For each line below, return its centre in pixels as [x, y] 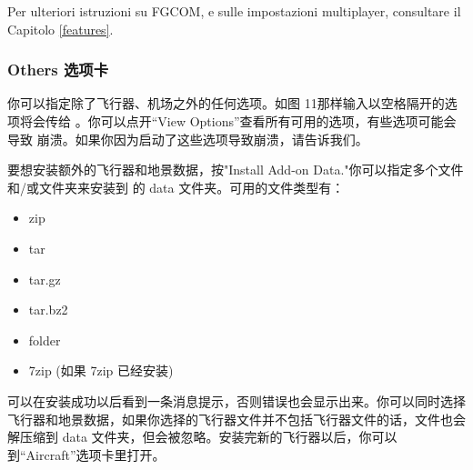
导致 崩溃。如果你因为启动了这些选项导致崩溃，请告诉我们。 [188, 139]
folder [45, 340]
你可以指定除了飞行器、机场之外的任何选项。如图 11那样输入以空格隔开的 [226, 103]
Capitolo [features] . [60, 29]
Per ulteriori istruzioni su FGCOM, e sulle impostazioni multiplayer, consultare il [234, 11]
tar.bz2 [48, 310]
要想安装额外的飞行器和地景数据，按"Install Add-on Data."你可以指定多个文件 [236, 170]
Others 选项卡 [58, 70]
